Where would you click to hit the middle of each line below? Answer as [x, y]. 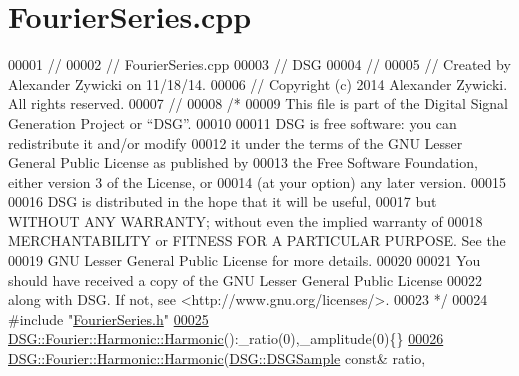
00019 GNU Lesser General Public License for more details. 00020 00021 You [244, 260]
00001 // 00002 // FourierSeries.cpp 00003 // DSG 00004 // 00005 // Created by [259, 64]
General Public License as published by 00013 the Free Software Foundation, [243, 162]
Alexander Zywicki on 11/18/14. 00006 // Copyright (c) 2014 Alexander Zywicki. [258, 83]
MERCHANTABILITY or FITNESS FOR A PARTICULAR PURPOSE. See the [257, 240]
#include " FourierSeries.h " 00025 [108, 318]
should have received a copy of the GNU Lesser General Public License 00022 [245, 279]
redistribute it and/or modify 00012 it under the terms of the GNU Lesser [235, 142]
